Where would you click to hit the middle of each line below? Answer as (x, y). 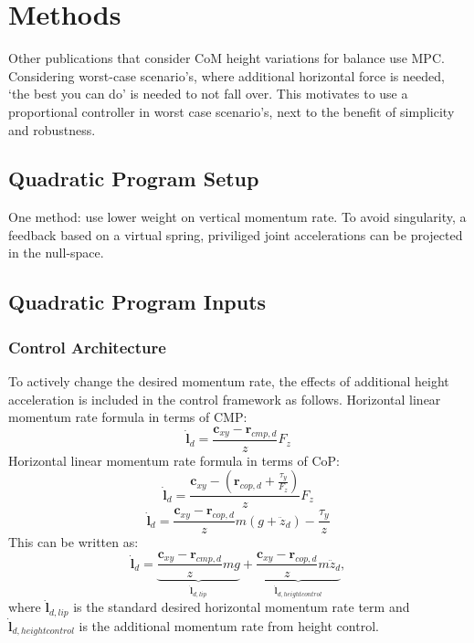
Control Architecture (87, 347)
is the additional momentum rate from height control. (229, 625)
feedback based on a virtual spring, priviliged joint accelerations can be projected (236, 234)
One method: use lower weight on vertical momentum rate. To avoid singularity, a (237, 217)
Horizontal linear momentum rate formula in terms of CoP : (174, 460)
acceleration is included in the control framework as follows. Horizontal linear (225, 399)
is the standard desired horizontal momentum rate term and (242, 607)
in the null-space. (56, 253)
